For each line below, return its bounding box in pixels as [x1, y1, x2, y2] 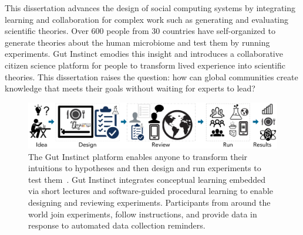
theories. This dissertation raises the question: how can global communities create [5, 70, 298, 83]
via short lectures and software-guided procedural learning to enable [28, 185, 273, 197]
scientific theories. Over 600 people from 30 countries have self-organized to [5, 25, 275, 37]
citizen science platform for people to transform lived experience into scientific [5, 59, 285, 71]
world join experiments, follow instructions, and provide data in [28, 207, 257, 220]
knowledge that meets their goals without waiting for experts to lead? [5, 82, 255, 94]
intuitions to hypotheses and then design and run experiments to [28, 162, 261, 174]
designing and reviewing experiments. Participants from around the [28, 196, 271, 208]
